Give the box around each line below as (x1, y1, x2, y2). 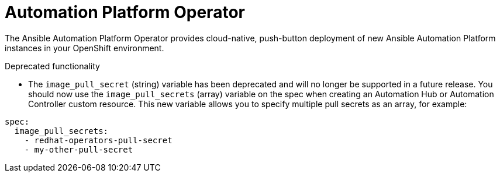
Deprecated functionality (5, 61, 100, 71)
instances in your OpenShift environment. (5, 43, 164, 53)
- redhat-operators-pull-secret (24, 135, 173, 145)
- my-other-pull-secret (24, 144, 133, 154)
